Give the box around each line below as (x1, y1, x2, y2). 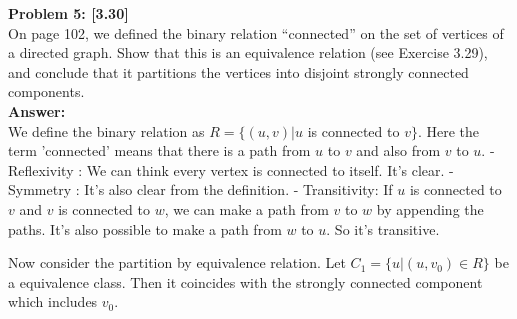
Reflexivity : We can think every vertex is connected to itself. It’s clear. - (8, 159, 454, 180)
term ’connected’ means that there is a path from (8, 140, 311, 161)
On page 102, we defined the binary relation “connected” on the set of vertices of (8, 22, 504, 43)
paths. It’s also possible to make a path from (8, 218, 282, 239)
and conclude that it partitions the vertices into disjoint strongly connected (8, 61, 469, 82)
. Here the (417, 120, 480, 141)
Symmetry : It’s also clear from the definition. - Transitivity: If (8, 179, 393, 200)
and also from (356, 140, 441, 161)
